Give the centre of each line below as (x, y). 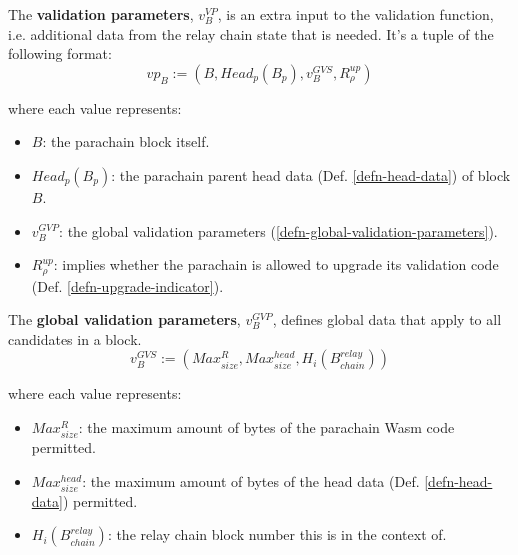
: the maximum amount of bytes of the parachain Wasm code (266, 426)
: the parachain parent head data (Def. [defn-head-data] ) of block (311, 174)
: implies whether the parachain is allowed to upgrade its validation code (276, 264)
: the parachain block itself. (126, 141)
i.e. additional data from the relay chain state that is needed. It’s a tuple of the (251, 33)
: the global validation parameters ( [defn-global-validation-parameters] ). (278, 230)
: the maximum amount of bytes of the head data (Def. (251, 480)
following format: (60, 53)
